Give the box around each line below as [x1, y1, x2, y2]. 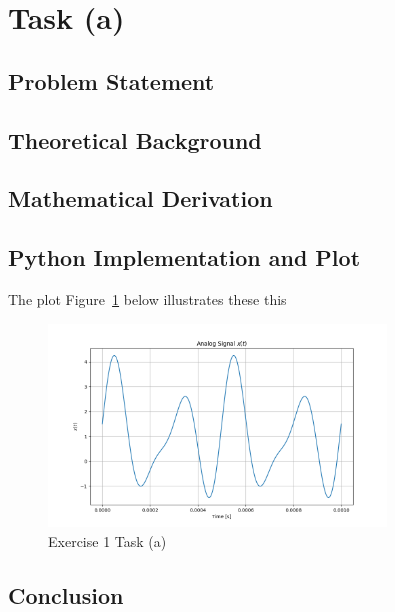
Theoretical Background [8, 124, 262, 155]
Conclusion [8, 579, 124, 610]
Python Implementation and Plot [8, 242, 361, 273]
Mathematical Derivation [8, 183, 273, 214]
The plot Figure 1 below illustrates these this [8, 288, 287, 309]
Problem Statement [8, 65, 215, 96]
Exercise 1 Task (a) [48, 530, 167, 551]
